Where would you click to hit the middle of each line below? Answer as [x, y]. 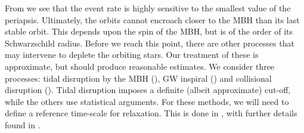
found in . [23, 124]
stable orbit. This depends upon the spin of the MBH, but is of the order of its [149, 31]
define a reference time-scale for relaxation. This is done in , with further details [151, 113]
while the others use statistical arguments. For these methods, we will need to [147, 101]
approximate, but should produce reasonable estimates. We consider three [140, 66]
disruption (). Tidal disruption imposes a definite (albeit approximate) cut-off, [148, 90]
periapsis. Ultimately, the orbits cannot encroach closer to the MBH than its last [152, 19]
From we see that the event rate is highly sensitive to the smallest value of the [148, 8]
